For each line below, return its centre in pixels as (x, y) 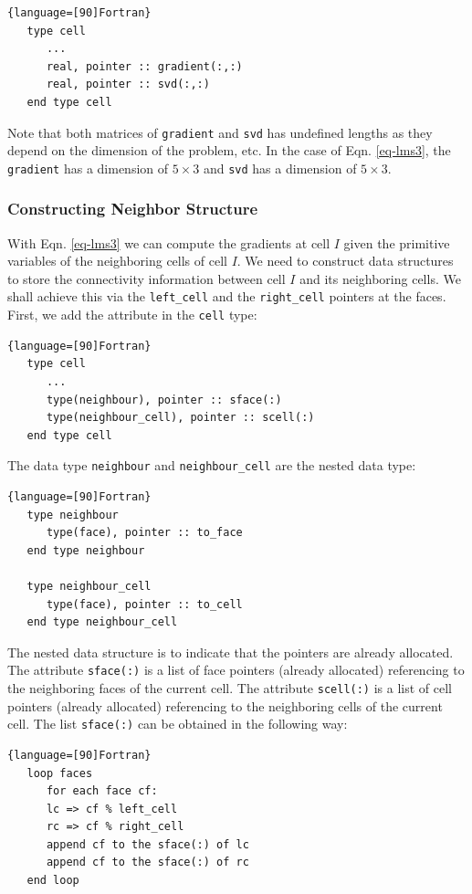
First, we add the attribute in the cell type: (132, 315)
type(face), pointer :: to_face (144, 533)
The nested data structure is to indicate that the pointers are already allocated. (231, 652)
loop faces (60, 773)
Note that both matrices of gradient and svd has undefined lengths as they (220, 132)
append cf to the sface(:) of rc (147, 862)
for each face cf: (102, 791)
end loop (53, 881)
